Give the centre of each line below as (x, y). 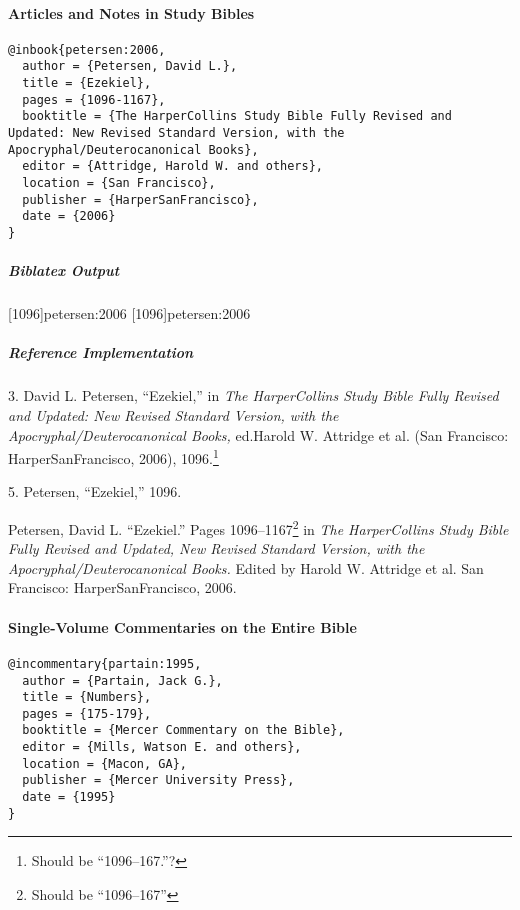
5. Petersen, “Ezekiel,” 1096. (95, 491)
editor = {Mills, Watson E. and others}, (162, 747)
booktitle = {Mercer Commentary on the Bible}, (183, 730)
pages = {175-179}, (87, 713)
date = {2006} (69, 216)
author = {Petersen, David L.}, (130, 66)
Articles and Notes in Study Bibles (131, 12)
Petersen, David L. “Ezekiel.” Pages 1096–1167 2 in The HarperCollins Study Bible (258, 527)
